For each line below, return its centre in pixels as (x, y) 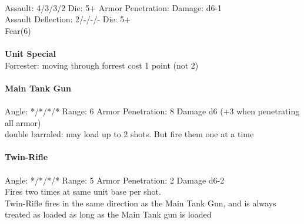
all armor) (23, 122)
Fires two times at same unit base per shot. (83, 191)
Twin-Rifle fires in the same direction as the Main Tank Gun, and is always (141, 203)
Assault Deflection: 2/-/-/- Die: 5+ (68, 19)
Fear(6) (18, 30)
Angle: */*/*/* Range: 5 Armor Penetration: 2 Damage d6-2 (115, 180)
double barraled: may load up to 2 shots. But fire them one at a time (129, 134)
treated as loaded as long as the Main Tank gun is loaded (108, 214)
